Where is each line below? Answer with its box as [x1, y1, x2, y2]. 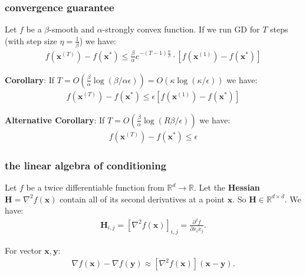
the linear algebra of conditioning [5, 158, 167, 172]
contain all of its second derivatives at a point [60, 192, 225, 205]
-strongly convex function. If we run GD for [102, 23, 260, 35]
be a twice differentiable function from [26, 181, 164, 194]
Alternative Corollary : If [5, 113, 105, 126]
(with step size [5, 34, 57, 47]
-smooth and [49, 23, 94, 35]
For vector [5, 244, 42, 256]
